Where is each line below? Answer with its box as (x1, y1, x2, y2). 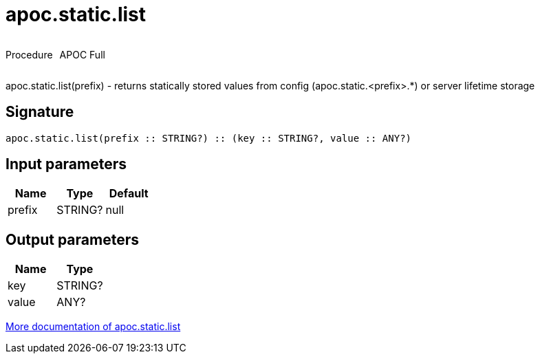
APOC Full (59, 48, 105, 61)
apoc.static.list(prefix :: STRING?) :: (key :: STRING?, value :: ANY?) (6, 132, 412, 144)
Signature (6, 103, 74, 121)
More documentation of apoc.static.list (6, 320, 181, 333)
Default (109, 186, 149, 201)
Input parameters (6, 155, 127, 173)
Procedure (6, 48, 53, 61)
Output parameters (6, 230, 139, 248)
